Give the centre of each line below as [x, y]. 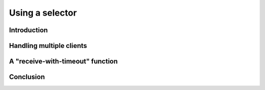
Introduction [28, 30]
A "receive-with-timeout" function [63, 61]
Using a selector [43, 13]
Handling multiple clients [48, 46]
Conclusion [27, 77]
